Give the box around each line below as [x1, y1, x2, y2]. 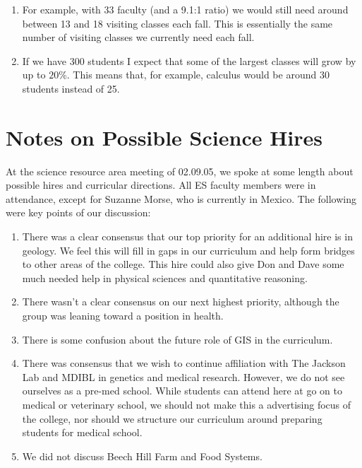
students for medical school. [22, 425, 143, 440]
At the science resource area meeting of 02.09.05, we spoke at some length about [6, 163, 354, 178]
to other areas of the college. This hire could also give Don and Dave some [22, 257, 344, 271]
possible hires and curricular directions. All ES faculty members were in [6, 177, 316, 192]
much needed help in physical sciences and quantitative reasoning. [22, 270, 308, 285]
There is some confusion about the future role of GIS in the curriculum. [22, 332, 333, 346]
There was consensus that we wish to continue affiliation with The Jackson [22, 356, 346, 370]
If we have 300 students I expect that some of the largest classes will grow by [22, 53, 356, 68]
